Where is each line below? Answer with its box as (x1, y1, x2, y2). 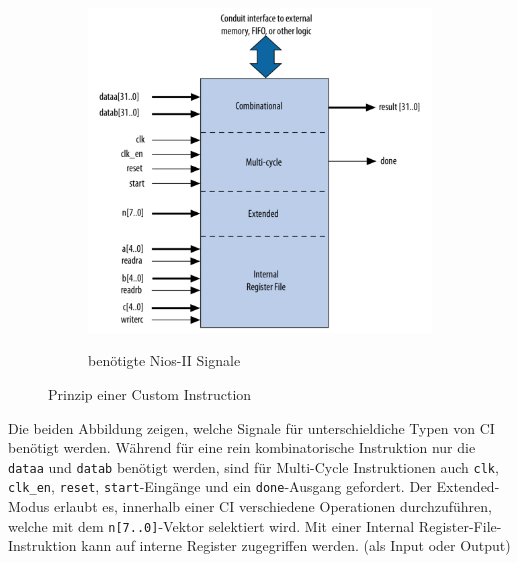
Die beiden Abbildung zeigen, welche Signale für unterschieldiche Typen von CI (8, 417, 495, 438)
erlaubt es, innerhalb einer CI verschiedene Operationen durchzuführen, (53, 496, 492, 517)
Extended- (436, 476, 500, 497)
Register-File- (418, 515, 502, 536)
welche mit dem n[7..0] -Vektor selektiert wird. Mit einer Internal (8, 515, 415, 536)
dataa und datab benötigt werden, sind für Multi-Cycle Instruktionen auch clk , (8, 456, 499, 477)
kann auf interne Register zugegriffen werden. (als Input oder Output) (81, 535, 511, 556)
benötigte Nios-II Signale (88, 350, 241, 371)
